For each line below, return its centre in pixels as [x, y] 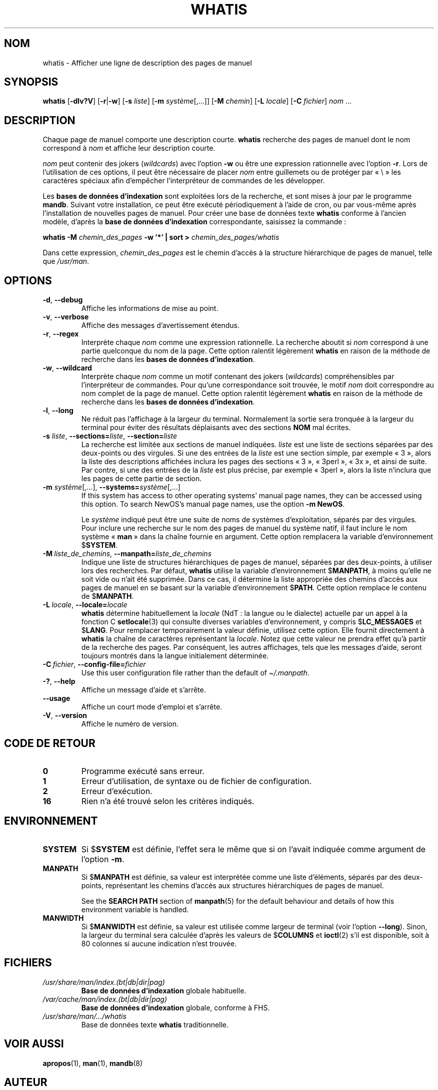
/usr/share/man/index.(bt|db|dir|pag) [104, 982]
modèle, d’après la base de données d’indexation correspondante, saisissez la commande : [194, 222]
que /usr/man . [66, 261]
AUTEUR [26, 1082]
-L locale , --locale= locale [85, 605]
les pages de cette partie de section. [141, 479]
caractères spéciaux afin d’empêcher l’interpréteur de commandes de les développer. [184, 181]
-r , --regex [61, 334]
